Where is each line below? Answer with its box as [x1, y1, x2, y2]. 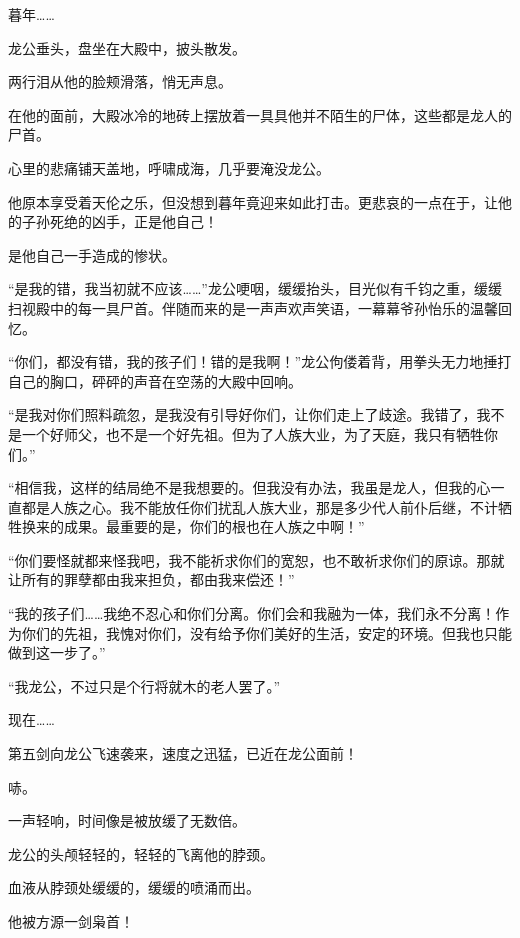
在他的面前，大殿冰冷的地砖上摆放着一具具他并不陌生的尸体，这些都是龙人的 [8, 104, 512, 125]
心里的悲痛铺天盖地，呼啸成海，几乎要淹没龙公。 [8, 157, 330, 178]
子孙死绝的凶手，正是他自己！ [21, 211, 218, 232]
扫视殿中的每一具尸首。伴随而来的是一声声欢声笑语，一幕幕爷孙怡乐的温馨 [8, 297, 498, 318]
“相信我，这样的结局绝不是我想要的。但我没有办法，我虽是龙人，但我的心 [8, 477, 491, 498]
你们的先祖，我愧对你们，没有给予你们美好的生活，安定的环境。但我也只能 [21, 622, 512, 643]
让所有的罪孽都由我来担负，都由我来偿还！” [8, 569, 295, 590]
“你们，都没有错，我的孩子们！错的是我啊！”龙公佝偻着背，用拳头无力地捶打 [8, 351, 512, 372]
